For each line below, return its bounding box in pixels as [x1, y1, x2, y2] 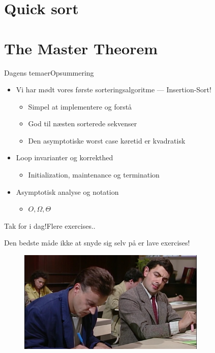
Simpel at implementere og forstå [28, 101, 132, 112]
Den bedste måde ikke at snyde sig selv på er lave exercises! [4, 237, 190, 248]
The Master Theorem [4, 38, 158, 58]
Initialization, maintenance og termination [28, 169, 160, 180]
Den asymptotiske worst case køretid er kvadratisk [28, 135, 186, 146]
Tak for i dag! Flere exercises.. [4, 220, 96, 231]
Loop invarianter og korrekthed [16, 152, 113, 163]
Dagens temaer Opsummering [4, 67, 94, 78]
